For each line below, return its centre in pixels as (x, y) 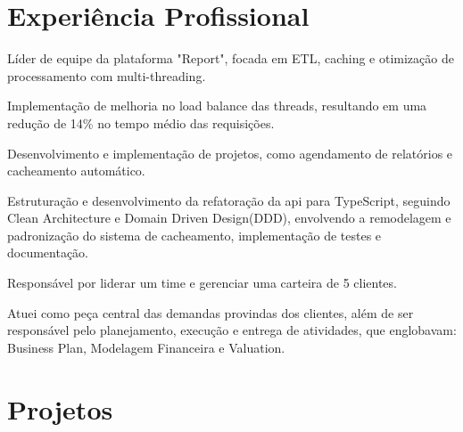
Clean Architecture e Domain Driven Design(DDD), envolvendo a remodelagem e (229, 218)
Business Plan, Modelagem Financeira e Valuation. (146, 347)
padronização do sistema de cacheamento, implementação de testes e (194, 235)
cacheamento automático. (76, 171)
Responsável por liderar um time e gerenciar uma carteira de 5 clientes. (202, 283)
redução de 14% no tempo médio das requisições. (141, 122)
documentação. (48, 253)
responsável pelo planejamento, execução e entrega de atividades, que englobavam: (232, 330)
